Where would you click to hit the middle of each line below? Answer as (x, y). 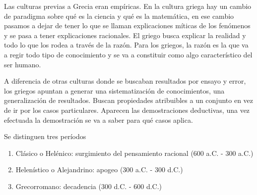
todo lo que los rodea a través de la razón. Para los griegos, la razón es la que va (126, 45)
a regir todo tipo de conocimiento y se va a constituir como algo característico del (128, 54)
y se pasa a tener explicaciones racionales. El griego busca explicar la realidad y (125, 35)
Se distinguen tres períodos (45, 136)
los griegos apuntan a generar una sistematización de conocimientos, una (114, 90)
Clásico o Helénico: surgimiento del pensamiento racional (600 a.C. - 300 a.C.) (134, 153)
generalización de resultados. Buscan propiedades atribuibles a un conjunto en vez (129, 100)
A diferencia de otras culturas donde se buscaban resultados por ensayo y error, (125, 81)
